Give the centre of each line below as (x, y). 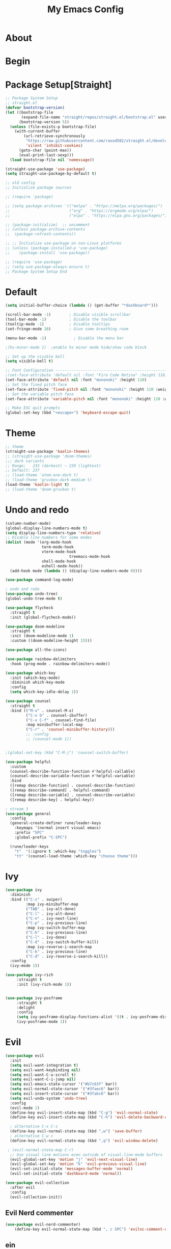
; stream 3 (17, 809)
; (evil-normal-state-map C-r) (40, 1150)
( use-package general (28, 813)
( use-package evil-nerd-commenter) (43, 1225)
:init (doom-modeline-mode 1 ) (42, 636)
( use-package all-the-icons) (36, 650)
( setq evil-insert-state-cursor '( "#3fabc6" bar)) (65, 1094)
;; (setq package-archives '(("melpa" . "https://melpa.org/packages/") (84, 206)
